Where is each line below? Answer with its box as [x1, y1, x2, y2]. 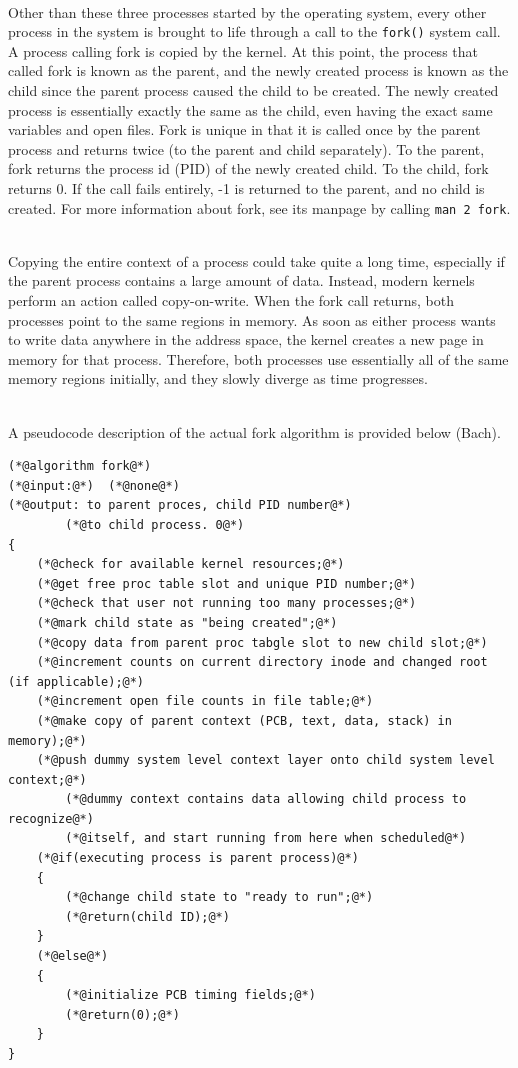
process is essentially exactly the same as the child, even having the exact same [8, 99, 493, 120]
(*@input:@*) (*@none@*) [8, 478, 180, 493]
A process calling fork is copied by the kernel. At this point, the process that [8, 40, 478, 61]
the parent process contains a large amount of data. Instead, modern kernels [8, 270, 475, 291]
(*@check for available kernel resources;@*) [36, 557, 345, 572]
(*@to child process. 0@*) [65, 517, 245, 532]
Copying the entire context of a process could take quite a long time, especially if [8, 250, 505, 271]
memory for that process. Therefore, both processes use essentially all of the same [8, 348, 509, 369]
